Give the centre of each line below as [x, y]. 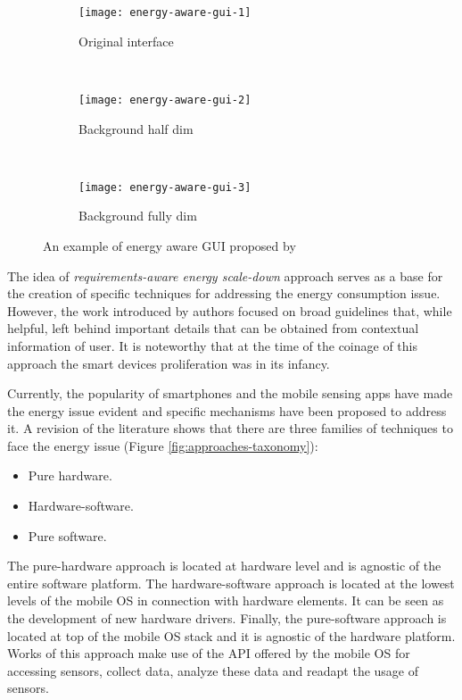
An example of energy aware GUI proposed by [169, 245]
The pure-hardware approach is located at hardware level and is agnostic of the [224, 566]
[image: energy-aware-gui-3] [165, 187]
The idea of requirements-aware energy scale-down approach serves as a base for [225, 275]
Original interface [126, 41]
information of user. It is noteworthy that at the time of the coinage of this [213, 345]
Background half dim [136, 128]
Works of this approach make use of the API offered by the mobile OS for [209, 653]
